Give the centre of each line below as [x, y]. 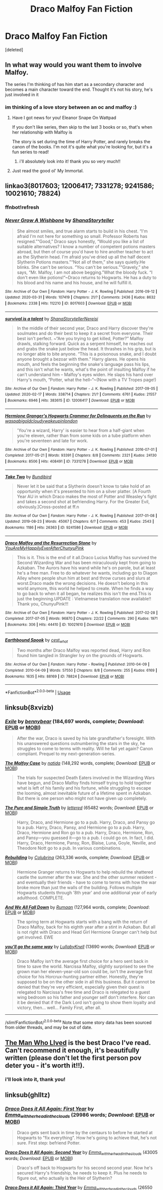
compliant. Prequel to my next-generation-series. [66, 754]
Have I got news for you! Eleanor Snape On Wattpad [64, 118]
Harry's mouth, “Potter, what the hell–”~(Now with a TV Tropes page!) [87, 380]
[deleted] [14, 50]
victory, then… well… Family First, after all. [59, 1008]
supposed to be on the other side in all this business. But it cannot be [86, 982]
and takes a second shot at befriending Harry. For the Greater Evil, [83, 501]
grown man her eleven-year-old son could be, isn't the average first [85, 971]
